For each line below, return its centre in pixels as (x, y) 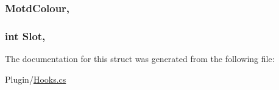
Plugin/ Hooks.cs (36, 79)
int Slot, (25, 36)
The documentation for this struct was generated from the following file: (140, 59)
